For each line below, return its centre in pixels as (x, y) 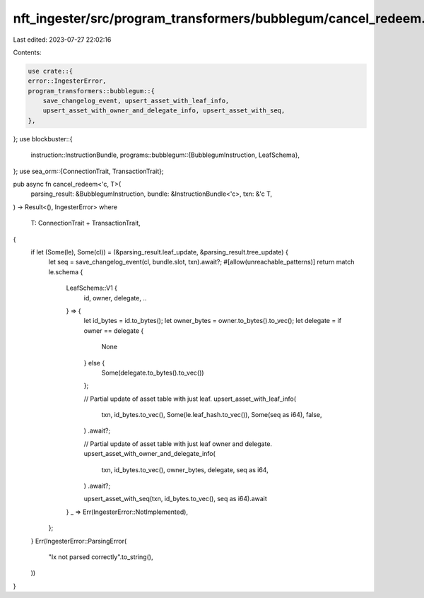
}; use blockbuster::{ (43, 139)
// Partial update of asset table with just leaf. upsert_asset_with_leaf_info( (190, 399)
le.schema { (66, 271)
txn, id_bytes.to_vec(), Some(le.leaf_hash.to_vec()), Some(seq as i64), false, (212, 415)
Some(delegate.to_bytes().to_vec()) (153, 373)
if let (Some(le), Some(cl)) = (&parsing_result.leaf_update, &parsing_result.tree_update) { (160, 252)
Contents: (27, 52)
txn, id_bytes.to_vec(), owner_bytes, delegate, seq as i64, (185, 469)
